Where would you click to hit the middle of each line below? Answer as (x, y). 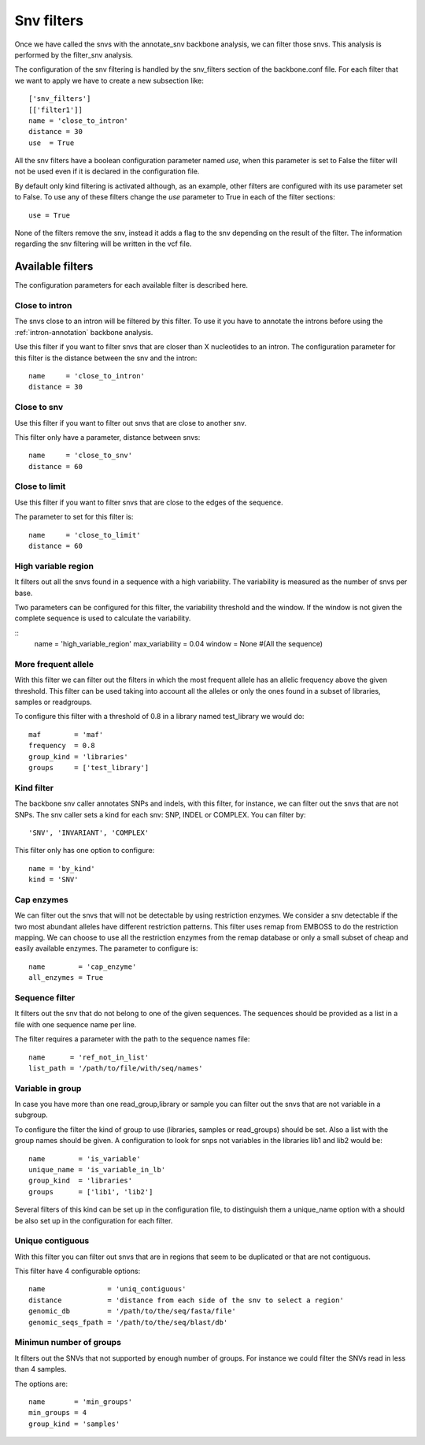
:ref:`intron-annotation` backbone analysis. (84, 332)
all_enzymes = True (66, 978)
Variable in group (48, 1088)
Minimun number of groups (68, 1343)
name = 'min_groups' (81, 1402)
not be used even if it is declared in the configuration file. (107, 171)
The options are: (41, 1384)
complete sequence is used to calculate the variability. (103, 618)
